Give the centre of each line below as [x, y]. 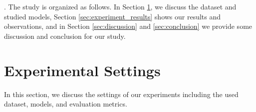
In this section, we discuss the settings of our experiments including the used [121, 94]
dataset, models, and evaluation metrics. [66, 104]
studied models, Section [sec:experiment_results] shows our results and [113, 16]
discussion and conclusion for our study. [65, 36]
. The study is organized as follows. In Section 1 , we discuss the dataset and [120, 6]
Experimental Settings [82, 70]
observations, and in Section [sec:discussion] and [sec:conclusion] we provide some [128, 26]
